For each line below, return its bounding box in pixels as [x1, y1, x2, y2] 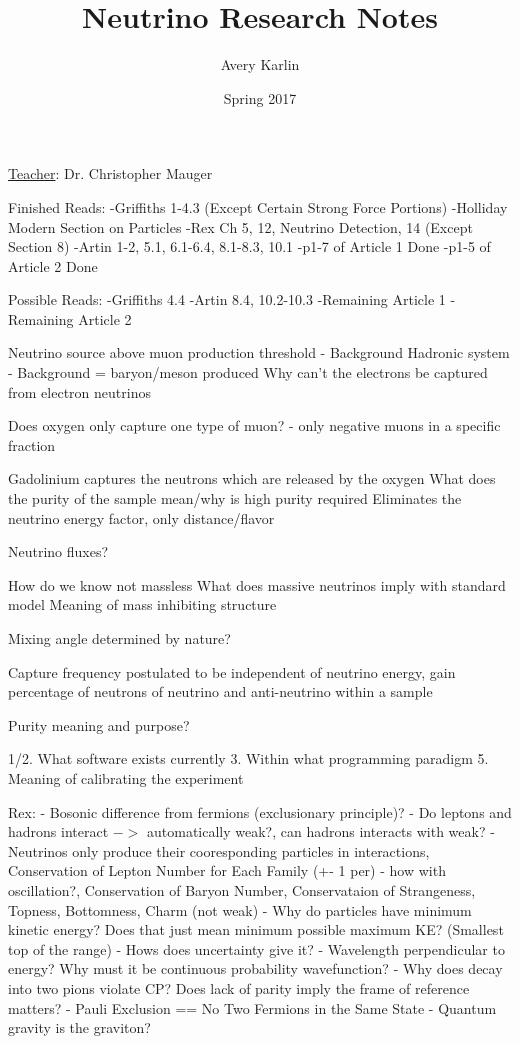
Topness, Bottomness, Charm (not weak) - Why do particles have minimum [8, 899, 472, 920]
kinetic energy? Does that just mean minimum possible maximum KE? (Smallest [8, 919, 504, 940]
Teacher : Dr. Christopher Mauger [8, 163, 213, 184]
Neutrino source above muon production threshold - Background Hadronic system [8, 342, 510, 363]
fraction [8, 434, 56, 455]
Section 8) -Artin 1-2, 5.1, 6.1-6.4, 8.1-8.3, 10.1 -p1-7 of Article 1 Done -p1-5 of [8, 236, 491, 257]
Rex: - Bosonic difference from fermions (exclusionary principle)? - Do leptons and [8, 801, 512, 822]
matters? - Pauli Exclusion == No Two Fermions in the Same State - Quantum [8, 997, 497, 1018]
